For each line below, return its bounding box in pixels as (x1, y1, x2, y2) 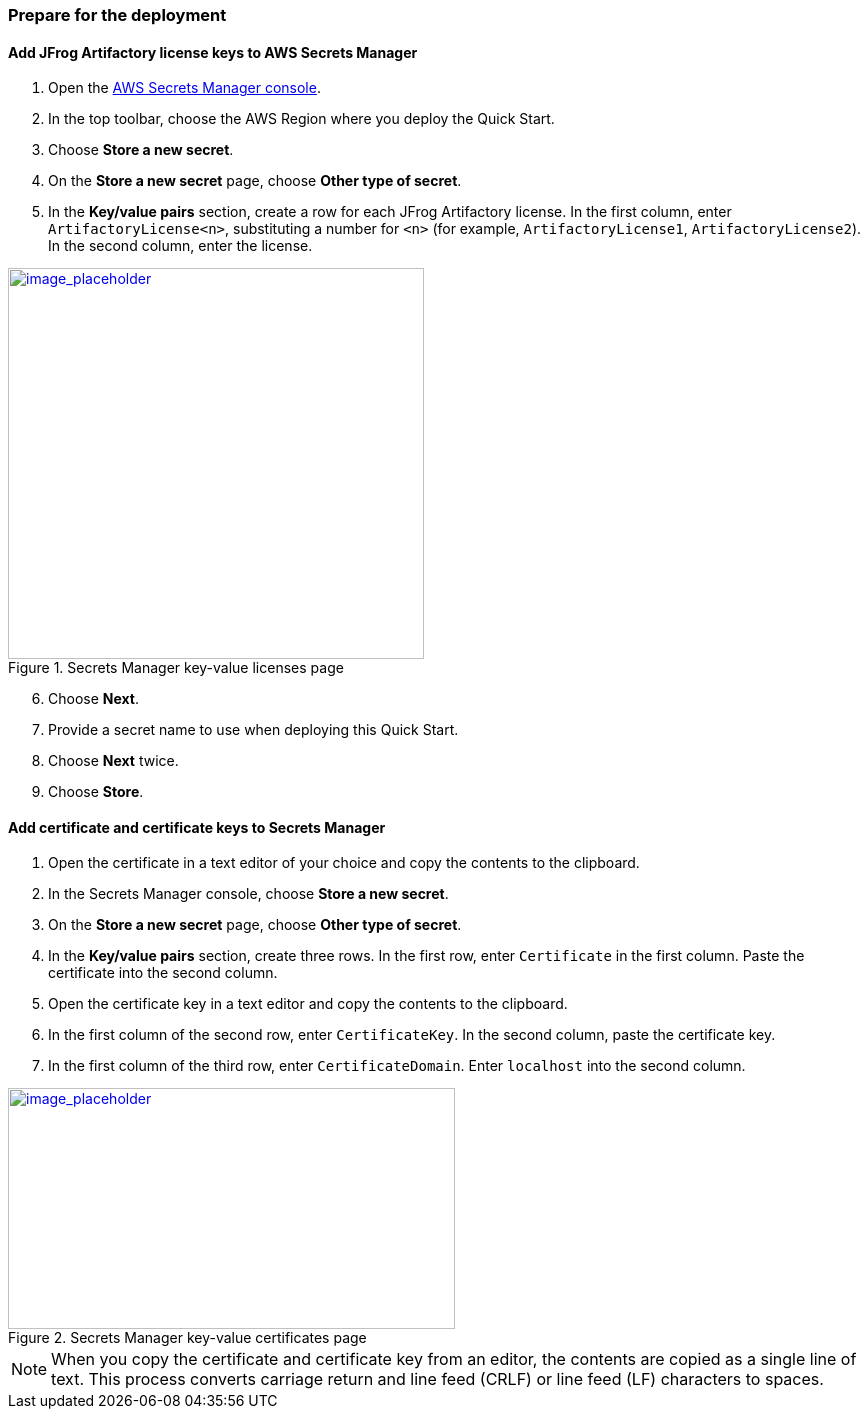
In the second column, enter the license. (48, 237, 313, 255)
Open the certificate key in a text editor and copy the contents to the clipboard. (48, 995, 568, 1013)
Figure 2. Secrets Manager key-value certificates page (8, 1329, 367, 1347)
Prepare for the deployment (8, 5, 227, 25)
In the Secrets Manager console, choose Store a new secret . (48, 885, 449, 903)
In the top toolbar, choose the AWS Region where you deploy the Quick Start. (48, 110, 555, 128)
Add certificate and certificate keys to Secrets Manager (8, 818, 386, 836)
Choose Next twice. (48, 752, 179, 770)
